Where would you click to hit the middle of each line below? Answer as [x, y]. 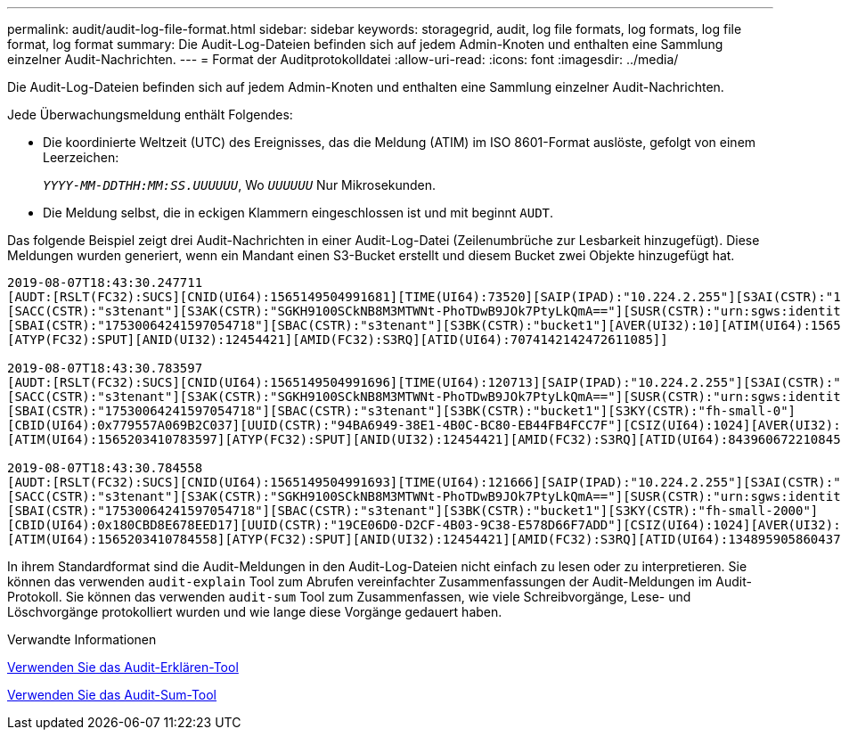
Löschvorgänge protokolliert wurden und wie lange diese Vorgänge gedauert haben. [255, 612]
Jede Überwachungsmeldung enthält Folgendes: [150, 115]
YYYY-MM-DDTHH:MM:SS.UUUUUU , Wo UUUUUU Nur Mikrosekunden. [240, 185]
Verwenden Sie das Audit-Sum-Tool [112, 695]
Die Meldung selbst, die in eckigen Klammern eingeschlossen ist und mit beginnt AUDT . [298, 213]
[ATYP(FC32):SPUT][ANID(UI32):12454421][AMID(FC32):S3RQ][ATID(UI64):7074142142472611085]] [338, 340]
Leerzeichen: [81, 157]
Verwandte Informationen [82, 639]
